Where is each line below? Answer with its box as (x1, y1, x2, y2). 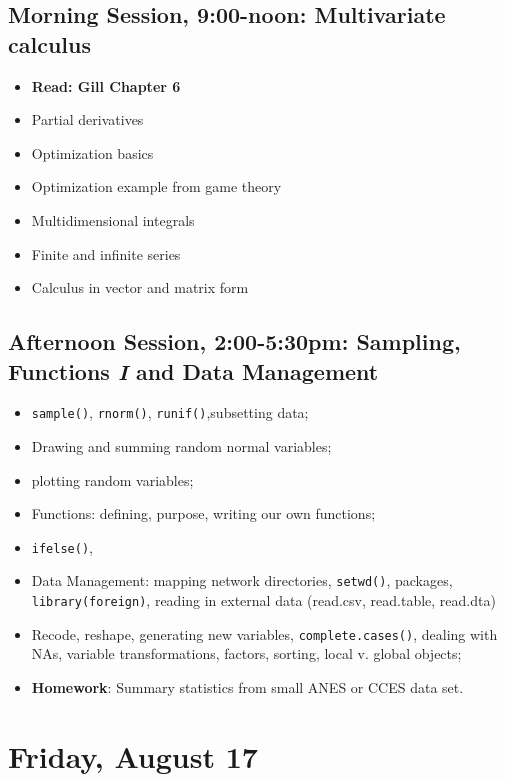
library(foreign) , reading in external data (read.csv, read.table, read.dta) (31, 590, 496, 611)
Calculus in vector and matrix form (31, 277, 249, 298)
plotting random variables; (31, 469, 194, 490)
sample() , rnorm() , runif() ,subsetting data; (31, 402, 309, 423)
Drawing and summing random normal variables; (31, 436, 332, 456)
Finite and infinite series (31, 243, 181, 264)
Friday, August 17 (8, 735, 258, 776)
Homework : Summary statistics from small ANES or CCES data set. (31, 677, 464, 697)
